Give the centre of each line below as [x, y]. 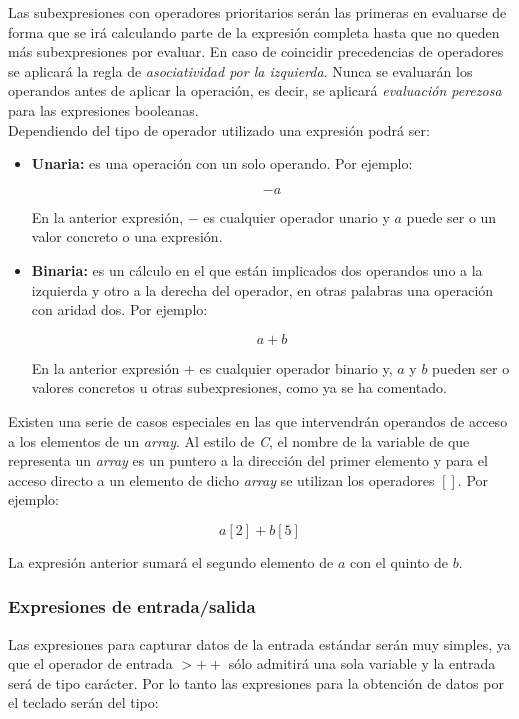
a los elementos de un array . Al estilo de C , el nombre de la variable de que [239, 440]
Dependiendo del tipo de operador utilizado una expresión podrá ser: [219, 129]
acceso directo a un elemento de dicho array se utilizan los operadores [221, 479]
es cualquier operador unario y [296, 216]
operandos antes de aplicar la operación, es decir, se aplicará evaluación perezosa [255, 90]
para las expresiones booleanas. [103, 109]
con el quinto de [399, 561]
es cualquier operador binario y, [296, 367]
